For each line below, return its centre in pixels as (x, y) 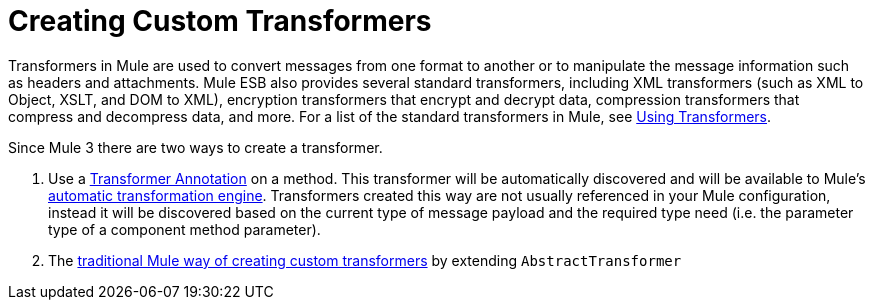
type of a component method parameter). (184, 229)
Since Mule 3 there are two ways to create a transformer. (195, 147)
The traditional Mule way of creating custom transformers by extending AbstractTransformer (365, 260)
